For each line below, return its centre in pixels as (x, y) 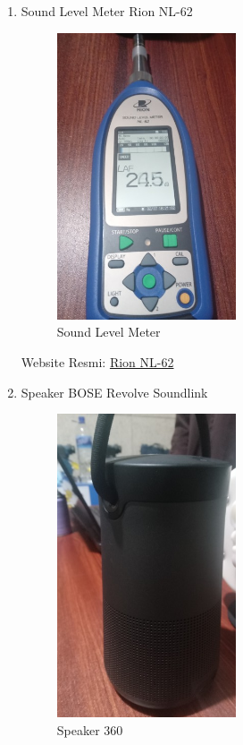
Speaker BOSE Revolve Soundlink (114, 392)
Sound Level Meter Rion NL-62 (107, 11)
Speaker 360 (90, 729)
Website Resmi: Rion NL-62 (97, 361)
